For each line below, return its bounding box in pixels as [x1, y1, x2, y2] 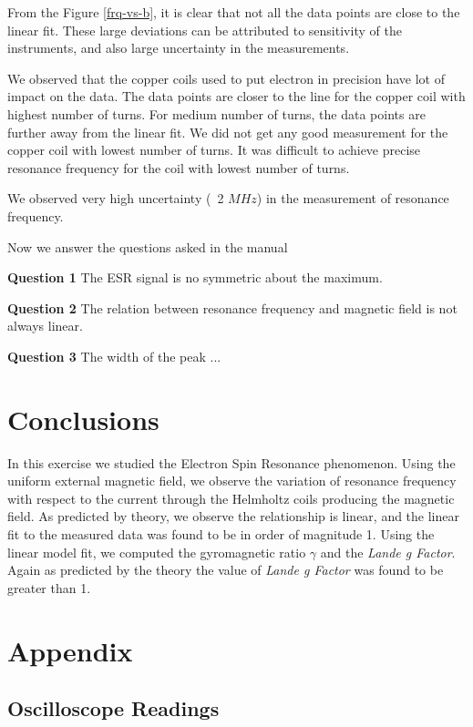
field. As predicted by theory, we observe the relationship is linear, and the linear [7, 507, 460, 526]
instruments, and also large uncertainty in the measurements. [7, 38, 350, 57]
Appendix [7, 631, 133, 669]
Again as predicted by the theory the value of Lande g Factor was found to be [7, 560, 444, 579]
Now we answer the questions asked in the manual [7, 237, 288, 256]
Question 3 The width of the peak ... [7, 346, 221, 365]
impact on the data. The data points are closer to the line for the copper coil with [7, 87, 466, 106]
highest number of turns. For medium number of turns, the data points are [7, 104, 426, 123]
